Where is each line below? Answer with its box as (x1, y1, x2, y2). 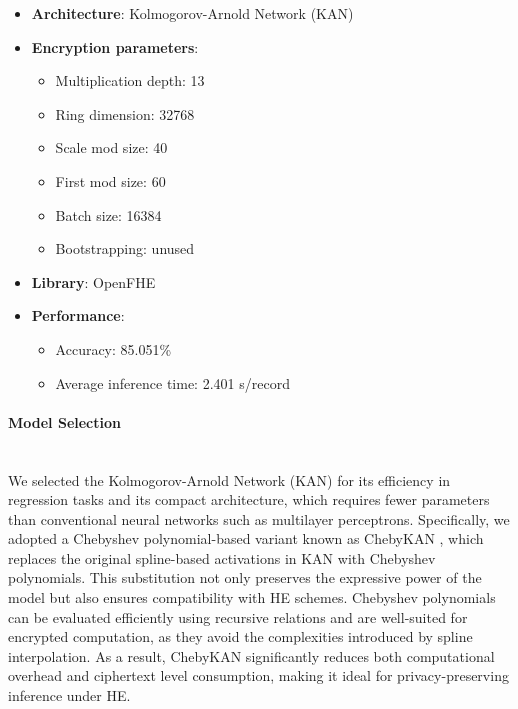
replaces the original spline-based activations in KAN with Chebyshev (8, 547, 436, 568)
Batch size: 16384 (55, 204, 162, 225)
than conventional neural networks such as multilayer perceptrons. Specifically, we (8, 508, 510, 529)
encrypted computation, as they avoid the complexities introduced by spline (8, 626, 473, 647)
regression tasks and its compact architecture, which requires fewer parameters (8, 489, 490, 510)
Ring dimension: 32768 (55, 103, 195, 124)
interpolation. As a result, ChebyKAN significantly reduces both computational (8, 645, 495, 666)
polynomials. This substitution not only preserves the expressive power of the (8, 567, 482, 588)
